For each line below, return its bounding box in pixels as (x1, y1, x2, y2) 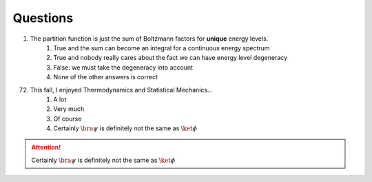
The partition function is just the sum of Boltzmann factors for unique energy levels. (30, 34, 269, 43)
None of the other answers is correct (53, 73, 158, 81)
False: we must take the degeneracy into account (53, 63, 193, 72)
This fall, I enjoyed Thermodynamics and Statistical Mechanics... (30, 85, 213, 94)
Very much (53, 105, 85, 113)
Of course (53, 114, 82, 123)
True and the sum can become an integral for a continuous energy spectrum (53, 43, 270, 52)
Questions (12, 10, 74, 26)
